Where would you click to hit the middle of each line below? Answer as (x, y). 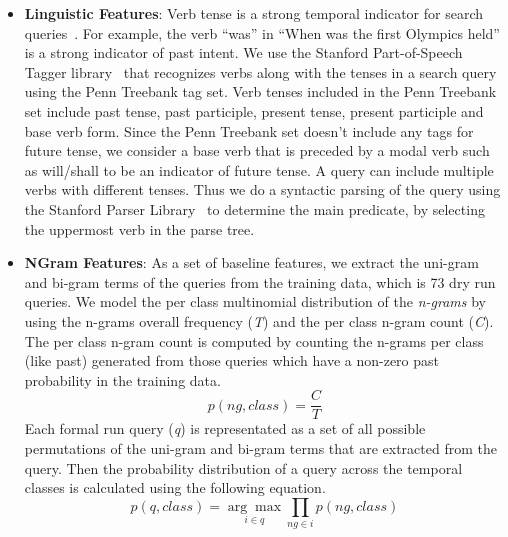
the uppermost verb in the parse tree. (139, 228)
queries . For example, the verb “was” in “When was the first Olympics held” (262, 32)
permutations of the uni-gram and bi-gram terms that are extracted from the (260, 447)
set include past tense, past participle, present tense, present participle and (254, 110)
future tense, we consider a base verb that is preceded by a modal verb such (257, 150)
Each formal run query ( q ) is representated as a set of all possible (225, 428)
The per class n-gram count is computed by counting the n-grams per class (254, 340)
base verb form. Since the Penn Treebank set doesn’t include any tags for (249, 130)
